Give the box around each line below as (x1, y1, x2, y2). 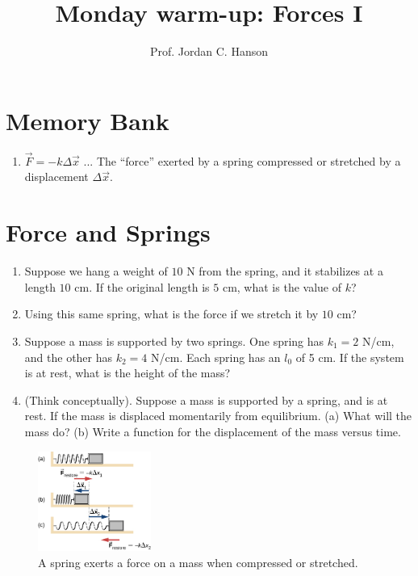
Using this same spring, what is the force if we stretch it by (24, 305, 319, 322)
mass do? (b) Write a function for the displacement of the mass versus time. (24, 423, 401, 439)
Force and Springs (6, 216, 211, 249)
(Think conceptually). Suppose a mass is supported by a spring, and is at (24, 391, 388, 408)
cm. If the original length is (74, 278, 210, 295)
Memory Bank (6, 103, 169, 137)
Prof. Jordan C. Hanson (149, 43, 269, 60)
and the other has (24, 348, 113, 365)
